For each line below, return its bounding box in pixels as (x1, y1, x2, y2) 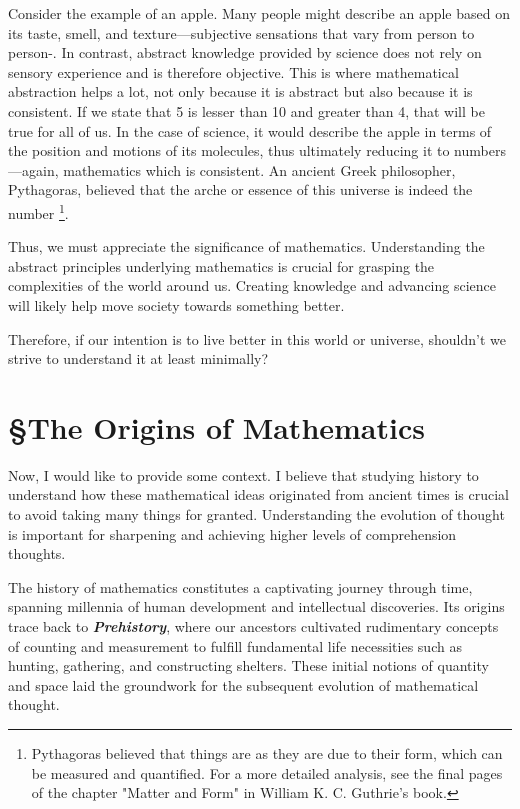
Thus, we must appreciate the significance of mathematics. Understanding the (8, 236, 485, 257)
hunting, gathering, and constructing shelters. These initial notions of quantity (8, 655, 489, 676)
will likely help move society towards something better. (8, 294, 345, 315)
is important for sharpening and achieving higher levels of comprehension (8, 523, 457, 544)
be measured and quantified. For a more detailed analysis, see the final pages (31, 762, 503, 783)
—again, (8, 159, 59, 180)
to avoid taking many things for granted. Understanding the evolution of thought (8, 504, 505, 525)
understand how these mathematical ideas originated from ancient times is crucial (8, 484, 510, 505)
